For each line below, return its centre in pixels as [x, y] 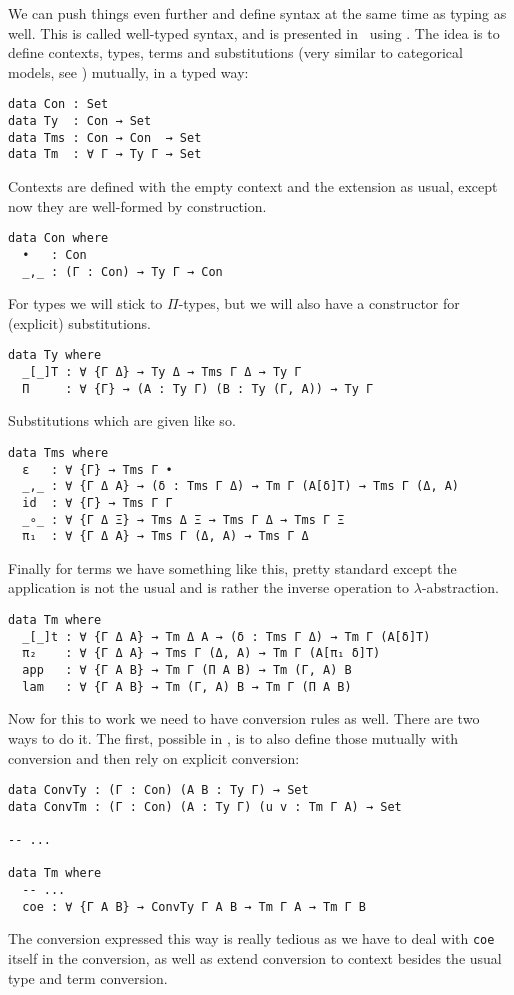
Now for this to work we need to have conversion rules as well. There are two [244, 718]
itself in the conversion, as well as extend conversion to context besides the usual [255, 958]
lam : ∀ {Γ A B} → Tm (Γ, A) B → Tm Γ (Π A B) [187, 686]
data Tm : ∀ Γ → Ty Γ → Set [105, 154]
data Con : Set [58, 104]
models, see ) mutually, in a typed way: [128, 71]
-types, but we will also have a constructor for [319, 303]
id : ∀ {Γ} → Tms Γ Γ [97, 502]
